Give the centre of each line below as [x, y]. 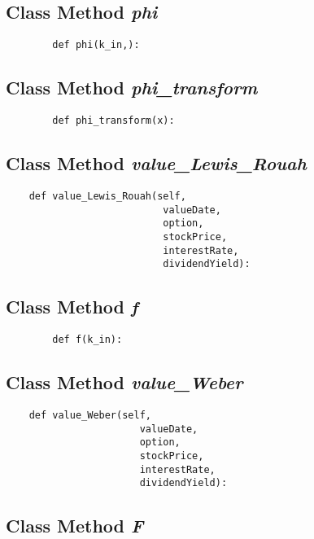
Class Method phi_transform [132, 88]
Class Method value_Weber [124, 382]
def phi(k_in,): [96, 45]
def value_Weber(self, [90, 415]
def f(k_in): [87, 340]
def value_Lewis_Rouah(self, [107, 196]
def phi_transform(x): [113, 121]
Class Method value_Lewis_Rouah [156, 163]
